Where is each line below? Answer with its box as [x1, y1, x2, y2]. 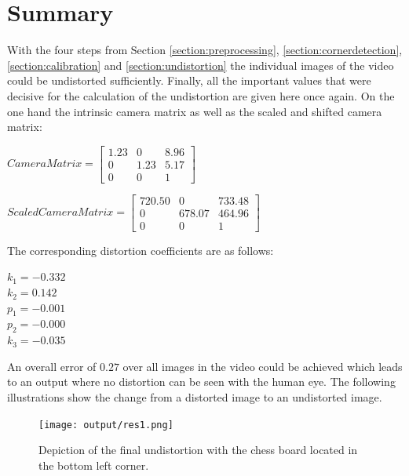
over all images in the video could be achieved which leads [122, 358, 403, 374]
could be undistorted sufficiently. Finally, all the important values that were [7, 72, 371, 89]
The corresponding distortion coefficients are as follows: [7, 242, 274, 258]
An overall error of [7, 358, 97, 374]
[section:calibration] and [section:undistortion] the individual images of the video [7, 56, 394, 73]
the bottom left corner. [38, 456, 149, 473]
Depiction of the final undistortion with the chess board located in [38, 441, 358, 458]
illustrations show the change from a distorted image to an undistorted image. [7, 389, 382, 405]
